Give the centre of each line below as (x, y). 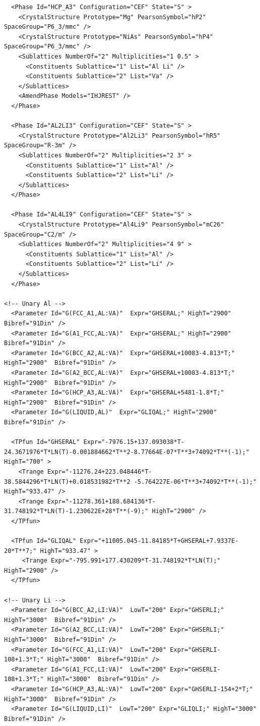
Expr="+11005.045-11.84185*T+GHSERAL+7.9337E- (159, 541)
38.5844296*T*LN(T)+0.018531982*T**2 (67, 482)
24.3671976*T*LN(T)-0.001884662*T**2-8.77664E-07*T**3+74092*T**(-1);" (127, 452)
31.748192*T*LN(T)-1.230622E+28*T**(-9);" (76, 511)
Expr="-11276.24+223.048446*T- (100, 471)
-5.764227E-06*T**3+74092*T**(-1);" (195, 482)
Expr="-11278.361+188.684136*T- (101, 501)
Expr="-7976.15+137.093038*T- (134, 442)
